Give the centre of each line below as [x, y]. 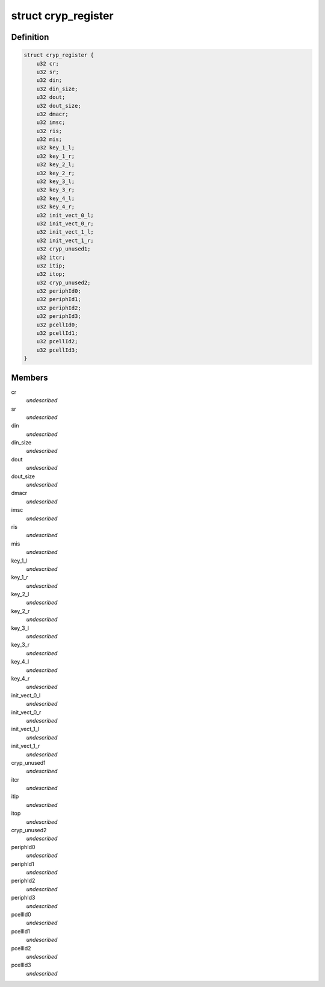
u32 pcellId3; [57, 350]
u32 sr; [48, 72]
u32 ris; [49, 131]
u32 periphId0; [59, 291]
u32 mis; [49, 139]
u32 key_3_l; [56, 182]
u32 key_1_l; [56, 148]
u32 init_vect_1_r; [65, 240]
